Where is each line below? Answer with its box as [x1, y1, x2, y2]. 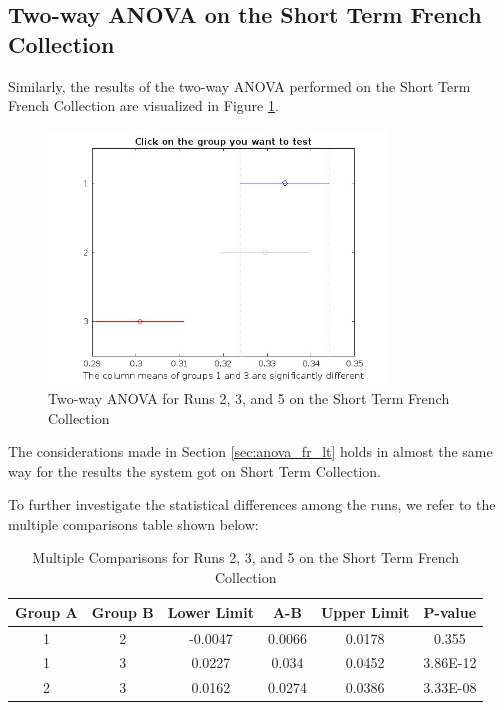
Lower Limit [167, 601, 254, 622]
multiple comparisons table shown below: [8, 513, 259, 534]
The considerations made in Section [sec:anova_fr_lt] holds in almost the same [8, 441, 493, 462]
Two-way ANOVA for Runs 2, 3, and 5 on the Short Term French [48, 387, 450, 408]
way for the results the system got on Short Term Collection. [8, 460, 381, 481]
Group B [91, 601, 154, 622]
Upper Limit [320, 601, 410, 622]
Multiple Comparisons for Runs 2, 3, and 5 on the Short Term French [32, 547, 460, 568]
